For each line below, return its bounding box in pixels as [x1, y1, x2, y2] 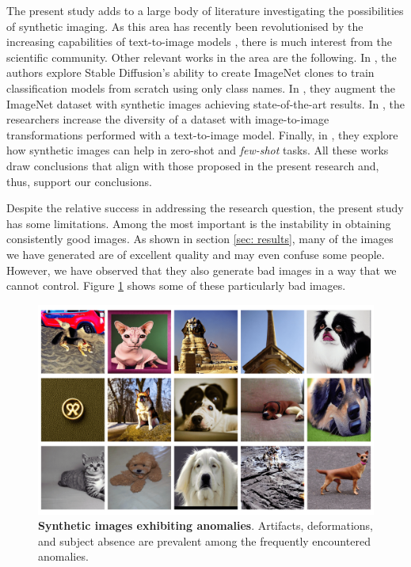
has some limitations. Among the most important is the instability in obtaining [6, 215, 391, 231]
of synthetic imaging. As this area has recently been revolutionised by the [6, 17, 363, 34]
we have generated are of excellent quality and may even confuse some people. [6, 245, 385, 262]
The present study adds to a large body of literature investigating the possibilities [6, 2, 404, 18]
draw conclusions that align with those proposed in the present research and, [6, 157, 379, 173]
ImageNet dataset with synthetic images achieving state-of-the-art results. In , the [6, 95, 405, 112]
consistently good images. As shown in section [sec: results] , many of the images [6, 230, 394, 247]
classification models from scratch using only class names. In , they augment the [6, 79, 396, 96]
